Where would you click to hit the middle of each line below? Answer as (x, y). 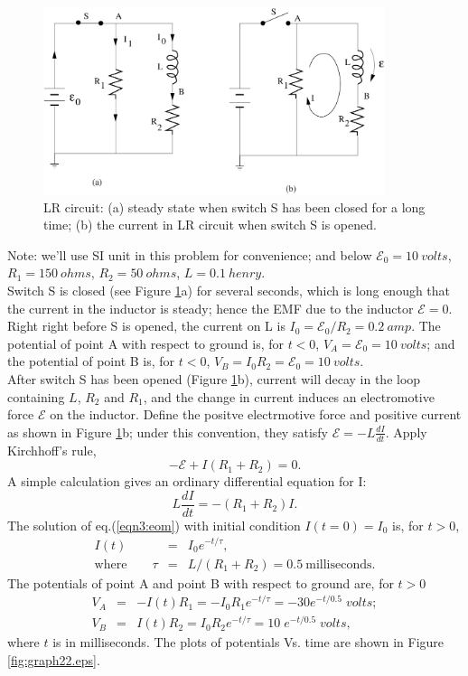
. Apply (406, 432)
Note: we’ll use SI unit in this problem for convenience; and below (190, 254)
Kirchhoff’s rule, (52, 450)
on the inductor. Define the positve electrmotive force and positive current (256, 414)
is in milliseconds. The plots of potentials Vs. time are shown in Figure (248, 642)
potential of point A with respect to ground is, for (145, 343)
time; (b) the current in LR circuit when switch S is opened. (210, 225)
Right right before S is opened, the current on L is (146, 326)
